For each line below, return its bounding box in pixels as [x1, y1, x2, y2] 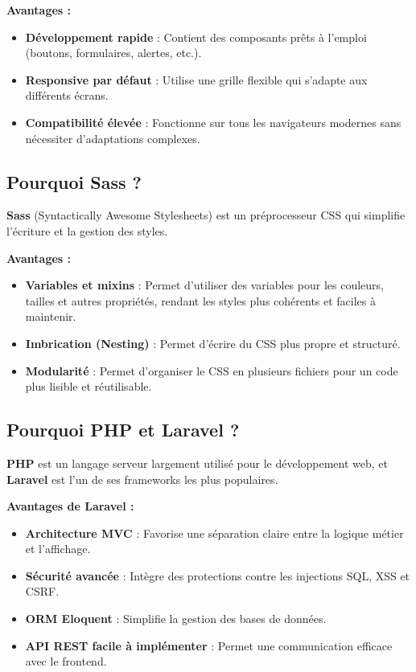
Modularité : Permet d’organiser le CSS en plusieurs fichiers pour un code [25, 362, 398, 379]
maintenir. [25, 308, 76, 325]
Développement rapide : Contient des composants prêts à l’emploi [25, 28, 367, 45]
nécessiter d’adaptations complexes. [25, 129, 200, 146]
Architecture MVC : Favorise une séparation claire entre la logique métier [25, 524, 404, 541]
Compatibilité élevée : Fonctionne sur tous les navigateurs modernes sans [25, 113, 402, 130]
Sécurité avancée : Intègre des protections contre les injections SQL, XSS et [25, 567, 410, 584]
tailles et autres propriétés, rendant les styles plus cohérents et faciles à [25, 292, 377, 309]
